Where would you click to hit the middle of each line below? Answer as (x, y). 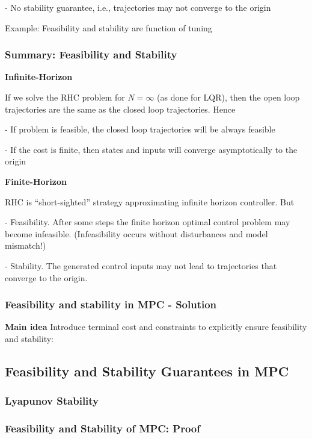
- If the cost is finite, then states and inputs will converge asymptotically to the (151, 149)
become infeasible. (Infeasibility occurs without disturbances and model (136, 233)
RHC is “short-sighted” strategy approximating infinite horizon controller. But (150, 201)
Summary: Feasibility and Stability (91, 54)
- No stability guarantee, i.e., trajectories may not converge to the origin (138, 7)
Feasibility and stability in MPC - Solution (111, 304)
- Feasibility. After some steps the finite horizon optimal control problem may (148, 222)
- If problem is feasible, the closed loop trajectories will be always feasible (140, 129)
